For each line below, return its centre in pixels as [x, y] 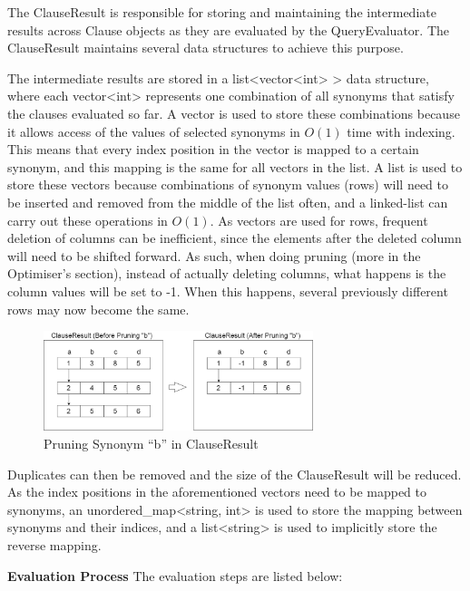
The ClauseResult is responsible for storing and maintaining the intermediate [222, 12]
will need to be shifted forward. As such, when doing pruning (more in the [214, 255]
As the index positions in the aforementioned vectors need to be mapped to [217, 492]
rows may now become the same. [98, 309]
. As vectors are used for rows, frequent [319, 220]
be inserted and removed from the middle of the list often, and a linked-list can [228, 202]
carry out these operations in [88, 220]
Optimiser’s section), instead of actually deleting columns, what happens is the [227, 273]
